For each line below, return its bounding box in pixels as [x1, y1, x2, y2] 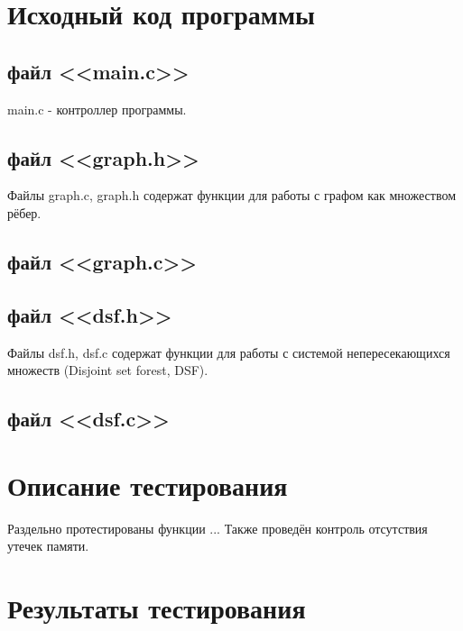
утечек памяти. [7, 536, 89, 555]
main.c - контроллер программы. [7, 99, 187, 118]
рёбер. [7, 203, 42, 222]
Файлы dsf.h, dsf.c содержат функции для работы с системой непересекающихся [7, 343, 450, 361]
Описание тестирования [7, 466, 288, 503]
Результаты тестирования [7, 590, 306, 626]
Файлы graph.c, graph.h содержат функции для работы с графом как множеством [7, 186, 457, 205]
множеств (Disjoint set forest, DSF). [7, 361, 208, 380]
